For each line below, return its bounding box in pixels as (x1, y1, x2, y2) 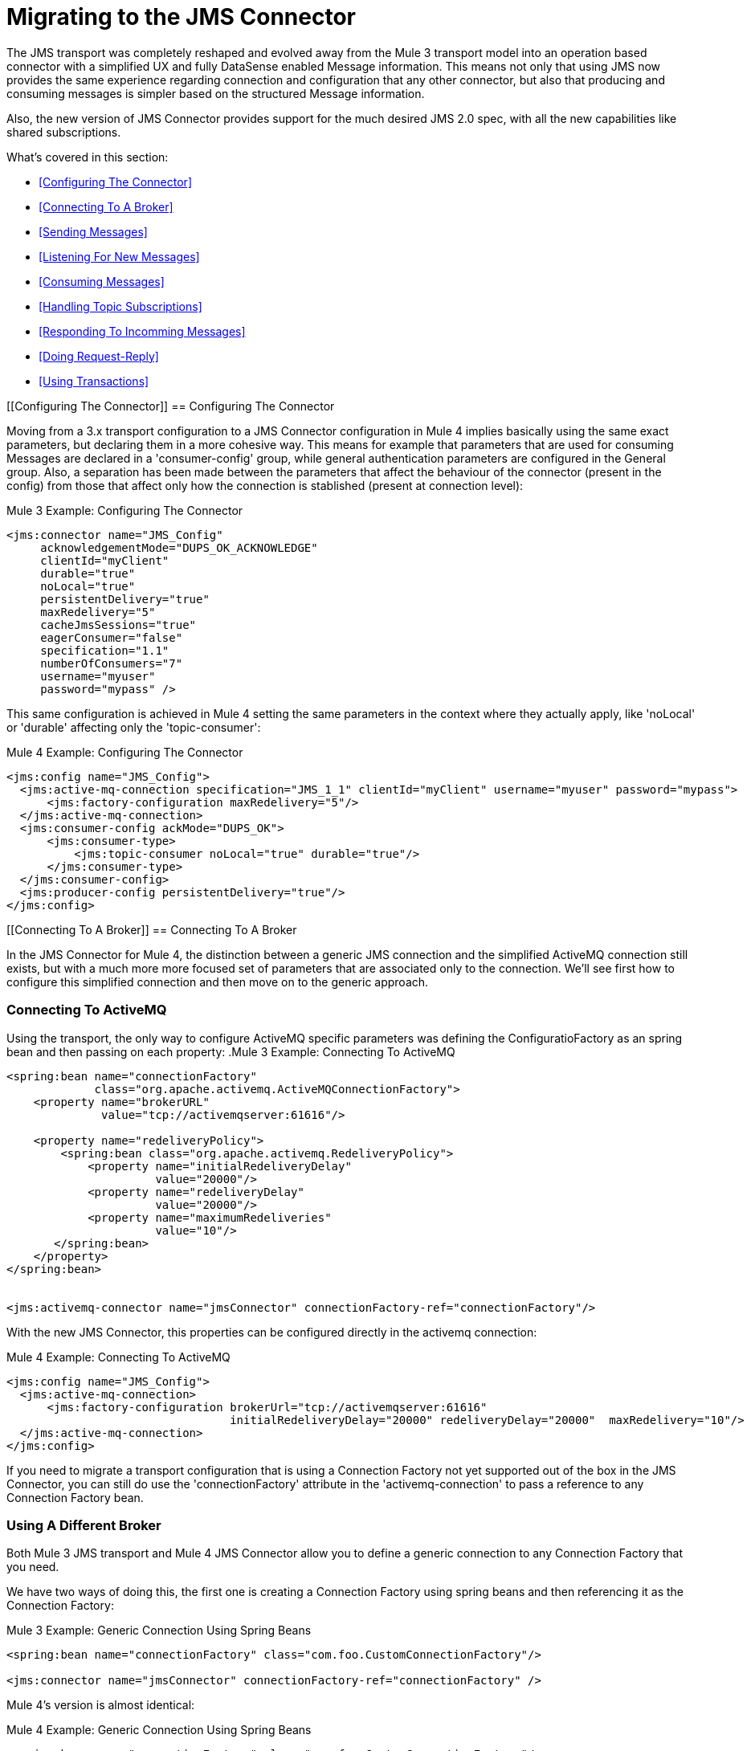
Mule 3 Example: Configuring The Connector (6, 503, 243, 517)
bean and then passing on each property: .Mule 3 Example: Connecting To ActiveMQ (6, 1044, 455, 1059)
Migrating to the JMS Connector (6, 3, 356, 31)
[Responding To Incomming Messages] (39, 324, 246, 338)
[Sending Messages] (39, 224, 148, 239)
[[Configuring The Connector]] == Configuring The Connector (6, 398, 335, 413)
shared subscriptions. (6, 124, 121, 139)
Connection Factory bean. (6, 1490, 144, 1504)
